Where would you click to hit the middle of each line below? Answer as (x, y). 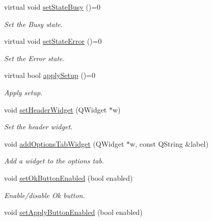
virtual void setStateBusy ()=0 (52, 7)
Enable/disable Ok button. (45, 195)
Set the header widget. (38, 127)
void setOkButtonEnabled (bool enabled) (69, 177)
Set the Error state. (34, 58)
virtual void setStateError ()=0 (53, 41)
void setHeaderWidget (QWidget (56, 109)
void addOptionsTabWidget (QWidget (64, 143)
